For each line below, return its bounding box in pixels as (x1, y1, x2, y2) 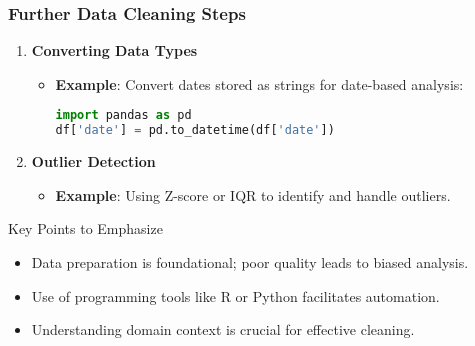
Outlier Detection (31, 151, 156, 172)
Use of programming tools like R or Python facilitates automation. (31, 285, 440, 306)
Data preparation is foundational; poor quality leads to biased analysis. (31, 251, 469, 272)
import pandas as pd (55, 108, 192, 123)
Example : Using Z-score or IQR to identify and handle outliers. (55, 184, 451, 205)
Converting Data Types (31, 40, 198, 61)
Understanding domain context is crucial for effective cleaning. (31, 319, 415, 340)
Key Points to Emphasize (8, 218, 163, 239)
